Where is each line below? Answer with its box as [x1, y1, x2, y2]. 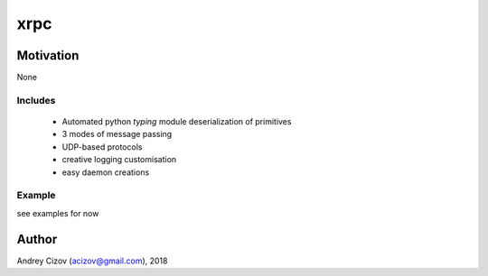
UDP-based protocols [61, 141, 143, 152]
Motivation [16, 48, 80, 63]
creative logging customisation [61, 154, 177, 165]
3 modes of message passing [61, 129, 173, 140]
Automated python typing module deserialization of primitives [61, 116, 292, 127]
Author [16, 231, 58, 247]
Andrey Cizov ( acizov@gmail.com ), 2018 [16, 255, 168, 266]
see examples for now [16, 207, 99, 218]
